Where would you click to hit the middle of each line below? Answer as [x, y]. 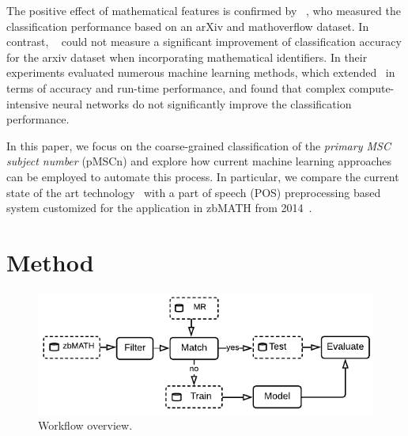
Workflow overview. [85, 425]
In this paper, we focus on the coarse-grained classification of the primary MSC [198, 145]
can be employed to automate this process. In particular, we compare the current [203, 176]
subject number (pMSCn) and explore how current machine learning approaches [199, 161]
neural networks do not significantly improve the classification [202, 103]
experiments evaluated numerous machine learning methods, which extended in [201, 72]
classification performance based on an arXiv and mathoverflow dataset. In [188, 26]
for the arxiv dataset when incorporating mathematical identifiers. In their [187, 57]
